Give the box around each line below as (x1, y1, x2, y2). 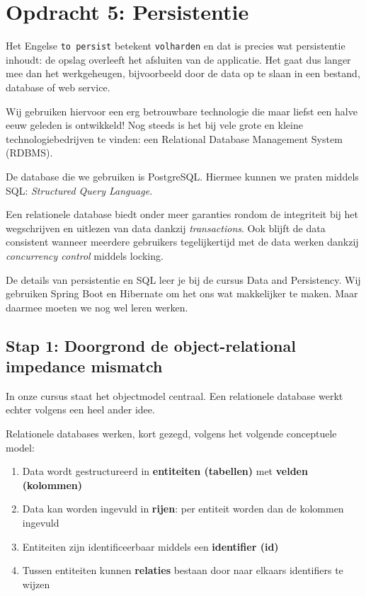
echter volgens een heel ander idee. (6, 402, 155, 417)
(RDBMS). (6, 145, 53, 160)
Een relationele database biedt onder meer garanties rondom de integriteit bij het (6, 207, 358, 222)
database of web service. (6, 79, 110, 94)
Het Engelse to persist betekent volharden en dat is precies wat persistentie (6, 38, 345, 53)
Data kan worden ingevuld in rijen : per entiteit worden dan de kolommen (22, 501, 344, 516)
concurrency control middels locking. (6, 248, 164, 263)
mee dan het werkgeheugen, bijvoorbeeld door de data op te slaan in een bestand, (6, 66, 360, 81)
